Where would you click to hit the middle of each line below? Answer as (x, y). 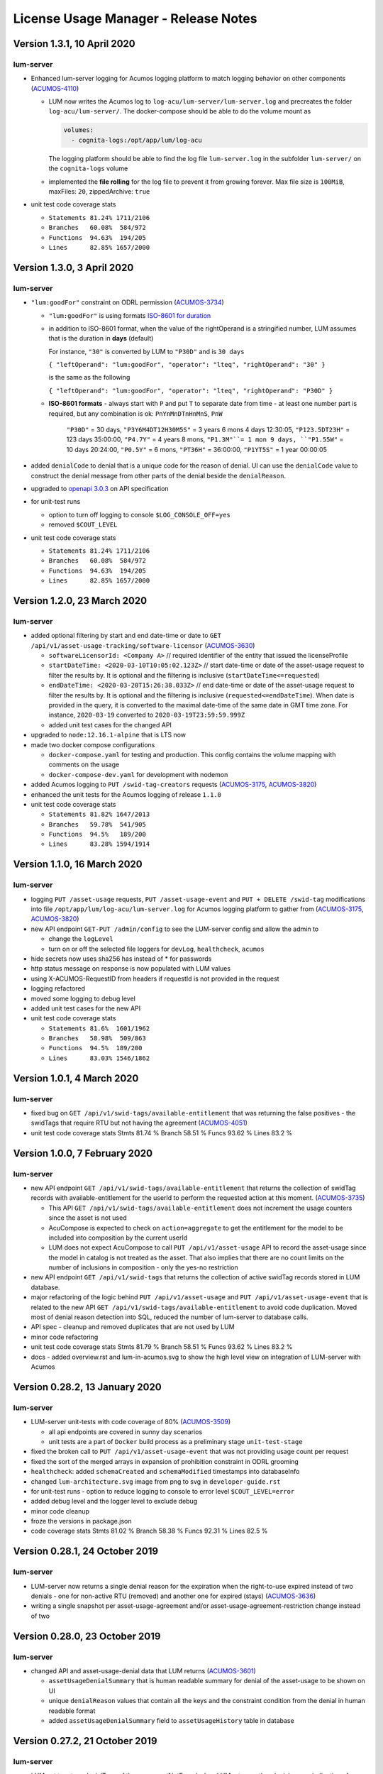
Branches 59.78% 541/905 (98, 824)
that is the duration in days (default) (101, 338)
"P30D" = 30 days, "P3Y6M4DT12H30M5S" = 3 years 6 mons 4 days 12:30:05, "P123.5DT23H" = (208, 430)
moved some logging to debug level (83, 998)
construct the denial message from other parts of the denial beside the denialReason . (159, 475)
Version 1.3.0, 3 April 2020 (73, 267)
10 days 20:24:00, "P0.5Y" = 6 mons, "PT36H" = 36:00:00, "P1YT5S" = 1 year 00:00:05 (197, 449)
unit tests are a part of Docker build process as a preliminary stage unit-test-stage (176, 1441)
